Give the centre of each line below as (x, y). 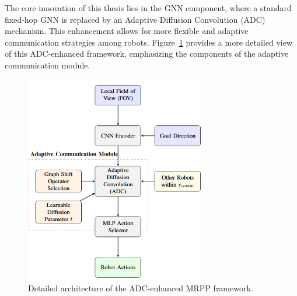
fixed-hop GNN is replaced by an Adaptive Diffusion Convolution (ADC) (135, 19)
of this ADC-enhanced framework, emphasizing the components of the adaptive (147, 54)
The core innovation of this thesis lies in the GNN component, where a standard (148, 8)
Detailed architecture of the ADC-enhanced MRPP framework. (141, 288)
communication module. (48, 65)
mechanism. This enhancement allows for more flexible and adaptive (127, 31)
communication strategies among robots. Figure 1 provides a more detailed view (149, 42)
